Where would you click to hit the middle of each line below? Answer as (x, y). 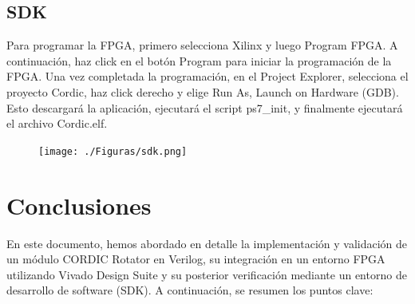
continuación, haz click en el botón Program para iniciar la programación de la (199, 60)
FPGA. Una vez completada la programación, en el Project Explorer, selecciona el (207, 76)
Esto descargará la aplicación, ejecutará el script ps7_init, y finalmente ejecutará (205, 107)
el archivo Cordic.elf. (57, 123)
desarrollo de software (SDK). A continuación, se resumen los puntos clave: (190, 290)
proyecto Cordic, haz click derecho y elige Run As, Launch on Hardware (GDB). (203, 91)
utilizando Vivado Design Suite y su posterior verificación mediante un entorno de (207, 274)
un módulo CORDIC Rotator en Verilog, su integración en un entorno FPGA (196, 259)
